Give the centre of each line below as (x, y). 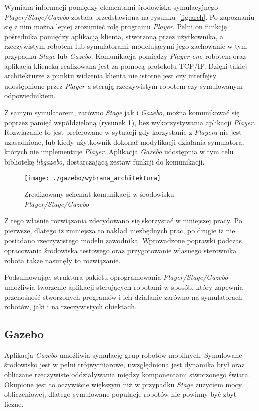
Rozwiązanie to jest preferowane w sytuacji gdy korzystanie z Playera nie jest (123, 132)
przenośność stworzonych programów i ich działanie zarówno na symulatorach (123, 297)
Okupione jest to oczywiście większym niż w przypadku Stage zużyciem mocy (123, 384)
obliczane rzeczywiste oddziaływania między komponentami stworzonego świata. (127, 375)
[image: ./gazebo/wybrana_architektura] (93, 178)
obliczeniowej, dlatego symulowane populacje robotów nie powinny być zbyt (120, 394)
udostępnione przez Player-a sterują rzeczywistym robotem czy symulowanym (123, 85)
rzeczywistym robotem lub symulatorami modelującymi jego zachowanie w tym (126, 46)
